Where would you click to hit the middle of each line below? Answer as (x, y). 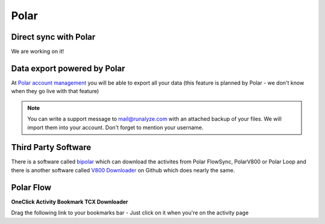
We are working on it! (38, 52)
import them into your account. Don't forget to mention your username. (116, 127)
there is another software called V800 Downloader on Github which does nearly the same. (123, 170)
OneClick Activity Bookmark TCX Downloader (70, 202)
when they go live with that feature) (55, 91)
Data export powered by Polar (68, 68)
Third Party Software (51, 147)
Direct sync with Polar (53, 37)
